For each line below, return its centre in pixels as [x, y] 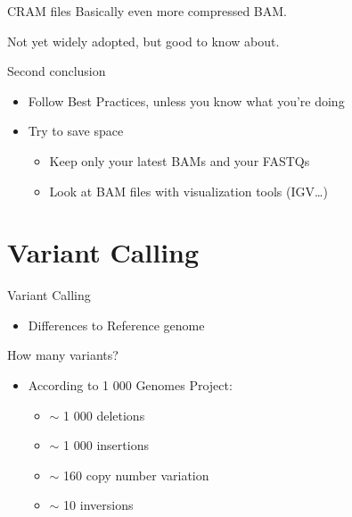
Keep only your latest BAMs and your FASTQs [180, 160]
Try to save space [76, 131]
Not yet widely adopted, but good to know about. [143, 41]
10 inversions [98, 505]
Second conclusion [57, 71]
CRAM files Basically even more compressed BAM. [147, 11]
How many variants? [63, 355]
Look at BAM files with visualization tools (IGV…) [188, 191]
